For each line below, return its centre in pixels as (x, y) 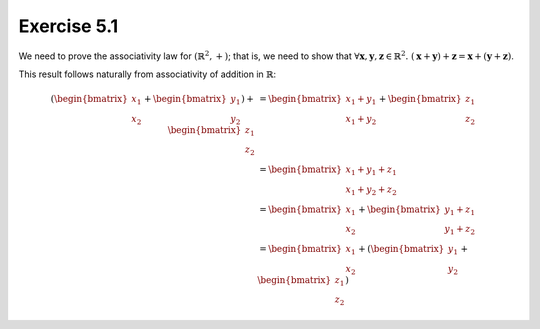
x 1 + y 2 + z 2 (371, 190)
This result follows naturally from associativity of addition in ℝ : (147, 74)
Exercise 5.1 (68, 26)
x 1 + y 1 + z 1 (371, 170)
